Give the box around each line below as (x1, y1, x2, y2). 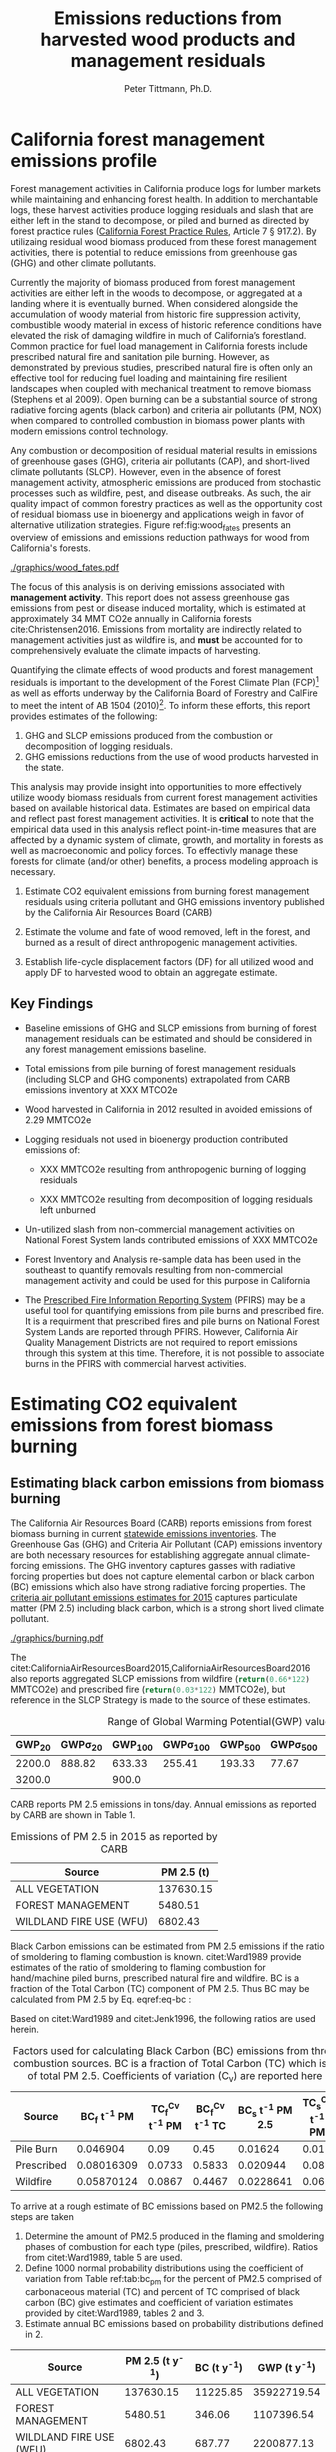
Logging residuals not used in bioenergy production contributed (24, 1133, 288, 1145)
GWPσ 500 (269, 1737, 318, 1753)
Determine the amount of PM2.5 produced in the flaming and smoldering (24, 2230, 325, 2242)
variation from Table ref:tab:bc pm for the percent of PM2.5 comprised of (24, 2272, 323, 2287)
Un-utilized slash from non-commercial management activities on (24, 1223, 295, 1235)
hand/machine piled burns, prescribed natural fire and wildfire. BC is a (10, 1972, 300, 1984)
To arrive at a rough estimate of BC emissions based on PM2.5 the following (10, 2200, 324, 2212)
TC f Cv (151, 2100, 180, 2118)
